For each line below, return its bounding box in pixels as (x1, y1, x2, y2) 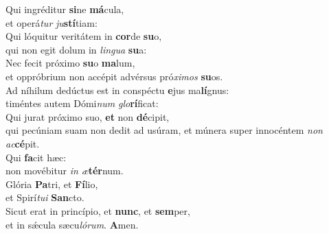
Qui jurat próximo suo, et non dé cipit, (5, 109, 170, 124)
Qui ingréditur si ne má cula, (5, 2, 124, 16)
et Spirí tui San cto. (5, 190, 84, 204)
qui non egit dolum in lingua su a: (5, 42, 147, 56)
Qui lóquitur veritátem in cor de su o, (5, 29, 162, 43)
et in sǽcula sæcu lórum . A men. (5, 217, 139, 231)
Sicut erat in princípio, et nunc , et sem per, (5, 203, 190, 218)
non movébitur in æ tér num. (5, 163, 124, 178)
